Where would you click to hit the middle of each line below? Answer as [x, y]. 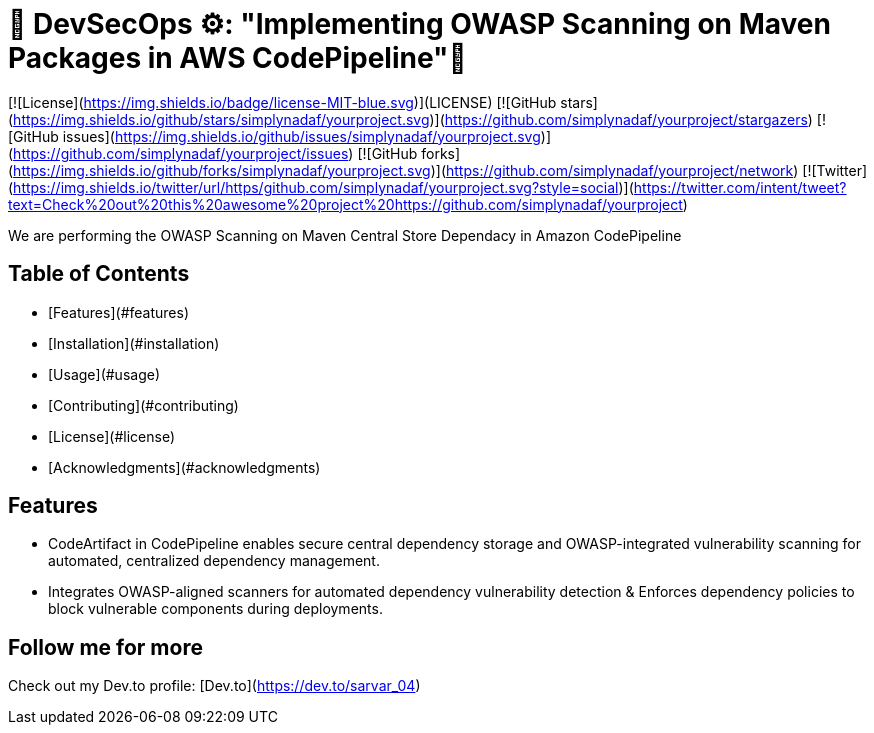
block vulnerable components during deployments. [215, 609]
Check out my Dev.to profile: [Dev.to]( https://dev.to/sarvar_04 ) [214, 686]
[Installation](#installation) [134, 343]
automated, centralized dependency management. [214, 561]
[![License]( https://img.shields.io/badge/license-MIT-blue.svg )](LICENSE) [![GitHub [282, 102]
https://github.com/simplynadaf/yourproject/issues [181, 153]
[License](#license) [112, 436]
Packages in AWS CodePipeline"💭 [237, 58]
